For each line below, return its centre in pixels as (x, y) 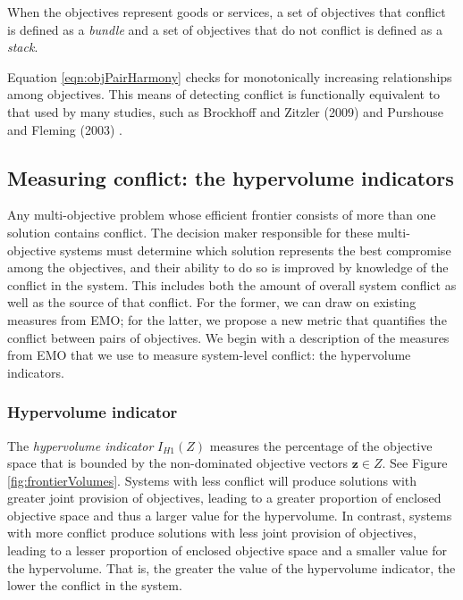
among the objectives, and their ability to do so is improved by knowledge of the (228, 267)
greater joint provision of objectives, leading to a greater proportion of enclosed (224, 498)
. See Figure (415, 463)
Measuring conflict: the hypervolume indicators (231, 177)
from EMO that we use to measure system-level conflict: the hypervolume (209, 355)
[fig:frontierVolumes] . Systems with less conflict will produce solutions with (212, 480)
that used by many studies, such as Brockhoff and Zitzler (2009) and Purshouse (225, 111)
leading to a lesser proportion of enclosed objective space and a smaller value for (227, 550)
